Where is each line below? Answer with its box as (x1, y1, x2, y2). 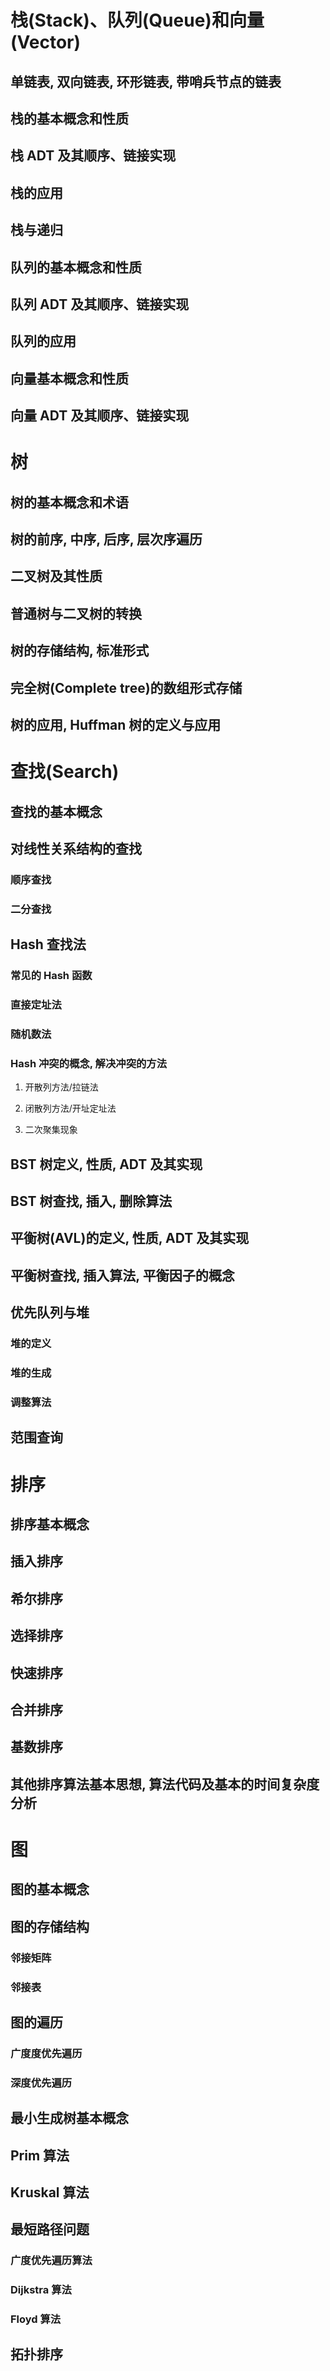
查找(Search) (10, 761, 120, 783)
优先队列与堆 (10, 1304, 90, 1321)
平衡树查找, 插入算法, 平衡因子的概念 (10, 1267, 235, 1284)
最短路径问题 (10, 2221, 90, 2238)
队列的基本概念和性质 (10, 259, 142, 276)
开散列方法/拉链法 (24, 1081, 99, 1093)
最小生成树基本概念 (10, 2110, 129, 2127)
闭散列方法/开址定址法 (24, 1102, 117, 1115)
